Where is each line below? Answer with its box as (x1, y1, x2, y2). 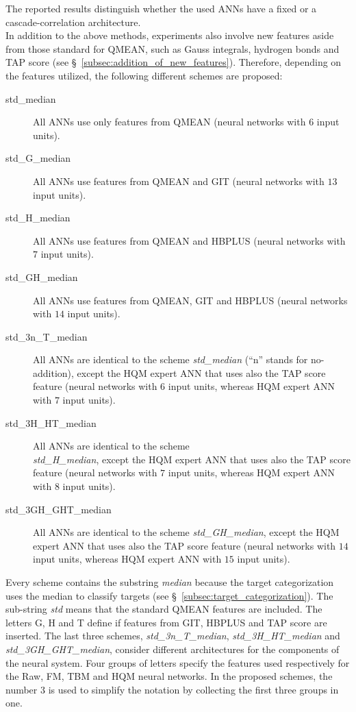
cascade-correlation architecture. (5, 14, 141, 29)
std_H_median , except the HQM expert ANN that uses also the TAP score (33, 452, 351, 466)
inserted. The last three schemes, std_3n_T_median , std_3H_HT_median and (5, 628, 340, 643)
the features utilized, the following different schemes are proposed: (5, 68, 283, 82)
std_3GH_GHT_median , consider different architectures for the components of (5, 641, 340, 656)
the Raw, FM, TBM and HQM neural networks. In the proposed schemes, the (5, 669, 333, 683)
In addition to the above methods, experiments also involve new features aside (5, 28, 334, 42)
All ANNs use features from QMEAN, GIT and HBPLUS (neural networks (33, 293, 348, 307)
